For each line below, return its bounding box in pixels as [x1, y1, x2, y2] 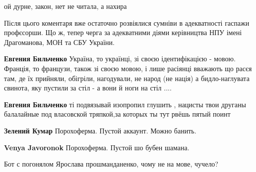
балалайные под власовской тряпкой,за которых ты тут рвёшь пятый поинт [4, 109, 231, 119]
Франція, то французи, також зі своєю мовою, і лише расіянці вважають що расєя [4, 63, 252, 73]
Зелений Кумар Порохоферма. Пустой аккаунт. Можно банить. [4, 125, 196, 135]
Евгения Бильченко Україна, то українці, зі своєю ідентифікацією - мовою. [4, 53, 236, 64]
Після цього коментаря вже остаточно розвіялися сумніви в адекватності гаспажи [4, 17, 250, 28]
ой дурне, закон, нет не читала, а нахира [4, 1, 127, 11]
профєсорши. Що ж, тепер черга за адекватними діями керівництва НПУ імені [4, 27, 242, 38]
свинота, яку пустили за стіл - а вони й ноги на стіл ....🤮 [4, 83, 174, 93]
